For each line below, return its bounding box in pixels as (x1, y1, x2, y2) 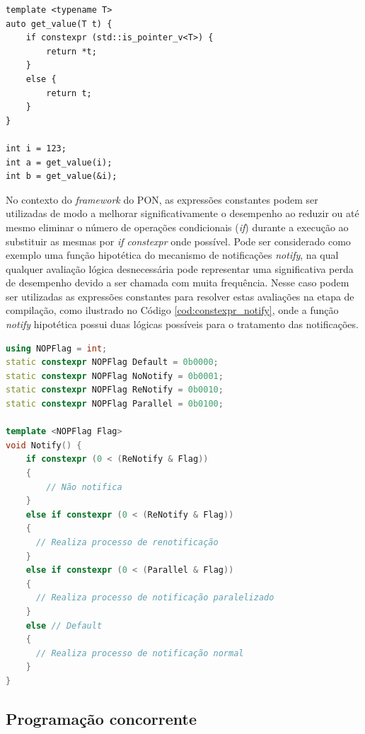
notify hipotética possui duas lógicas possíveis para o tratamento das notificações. (6, 317, 359, 332)
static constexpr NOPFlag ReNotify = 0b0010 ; (6, 385, 224, 395)
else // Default (25, 620, 103, 631)
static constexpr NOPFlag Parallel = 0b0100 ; (6, 399, 224, 409)
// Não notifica (46, 482, 122, 492)
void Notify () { (6, 440, 82, 450)
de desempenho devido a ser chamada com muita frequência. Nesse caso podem (6, 275, 349, 290)
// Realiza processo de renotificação (35, 537, 219, 547)
